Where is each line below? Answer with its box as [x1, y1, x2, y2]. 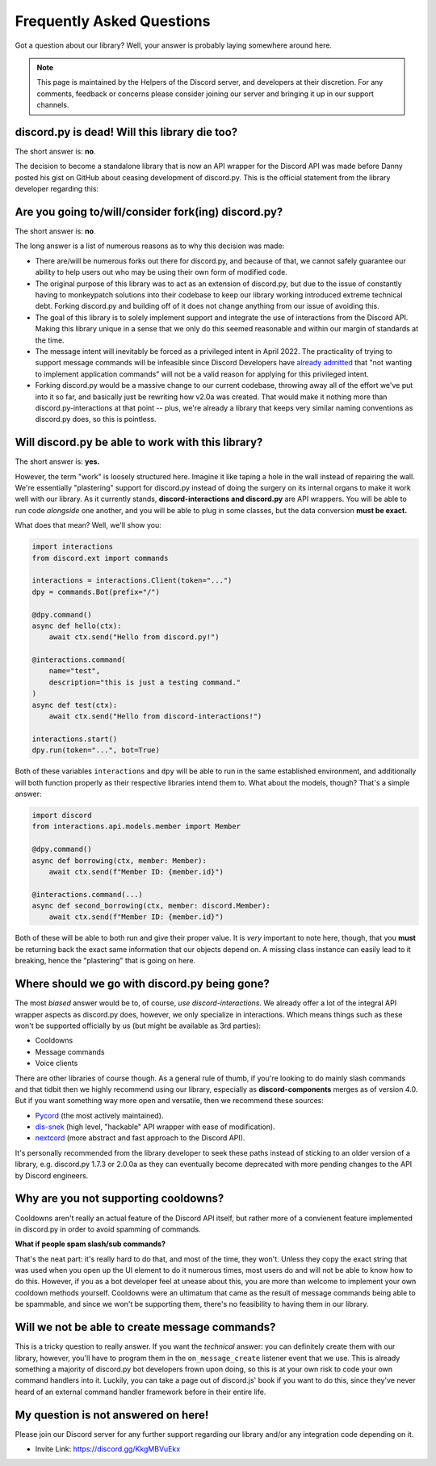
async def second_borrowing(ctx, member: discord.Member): [31, 901, 270, 911]
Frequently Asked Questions [15, 12, 211, 30]
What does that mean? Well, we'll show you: [15, 520, 161, 530]
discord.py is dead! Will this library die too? [15, 125, 238, 139]
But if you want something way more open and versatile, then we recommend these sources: [15, 1096, 325, 1106]
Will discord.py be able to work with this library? [15, 436, 263, 449]
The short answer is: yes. [15, 457, 100, 466]
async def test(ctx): [31, 700, 118, 710]
